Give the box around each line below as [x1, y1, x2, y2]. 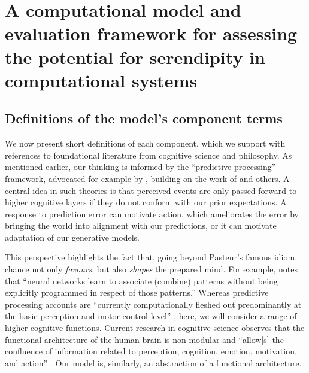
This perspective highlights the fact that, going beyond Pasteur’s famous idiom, [5, 251, 298, 263]
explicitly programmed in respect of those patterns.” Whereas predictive [5, 286, 269, 299]
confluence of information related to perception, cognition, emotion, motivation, [5, 345, 297, 357]
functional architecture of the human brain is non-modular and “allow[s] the [5, 333, 284, 345]
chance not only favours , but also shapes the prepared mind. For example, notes [5, 263, 298, 275]
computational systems [5, 68, 198, 92]
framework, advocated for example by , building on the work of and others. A [5, 172, 290, 184]
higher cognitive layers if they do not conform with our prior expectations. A [5, 196, 287, 208]
